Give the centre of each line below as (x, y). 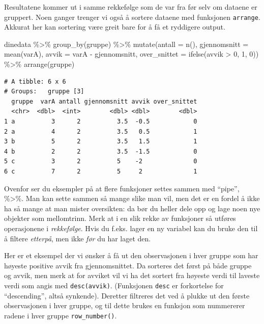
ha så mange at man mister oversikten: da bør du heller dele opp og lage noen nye (132, 208)
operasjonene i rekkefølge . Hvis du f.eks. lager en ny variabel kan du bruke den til (131, 228)
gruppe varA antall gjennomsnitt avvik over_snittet (104, 101)
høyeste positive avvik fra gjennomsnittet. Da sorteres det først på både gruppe (128, 265)
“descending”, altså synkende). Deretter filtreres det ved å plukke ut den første (127, 295)
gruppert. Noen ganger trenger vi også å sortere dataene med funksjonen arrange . (132, 17)
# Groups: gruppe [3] (44, 92)
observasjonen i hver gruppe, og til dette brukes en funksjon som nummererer (125, 305)
